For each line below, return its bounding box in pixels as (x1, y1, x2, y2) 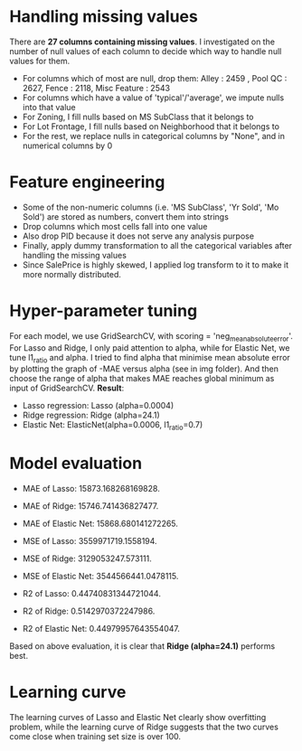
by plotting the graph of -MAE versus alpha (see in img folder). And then (9, 363, 278, 374)
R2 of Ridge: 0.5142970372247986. (22, 605, 156, 616)
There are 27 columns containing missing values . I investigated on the (9, 36, 276, 47)
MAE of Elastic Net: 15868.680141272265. (22, 518, 179, 530)
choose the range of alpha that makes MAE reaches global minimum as (9, 373, 275, 384)
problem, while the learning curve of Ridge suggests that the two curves (9, 721, 278, 733)
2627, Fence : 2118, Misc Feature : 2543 (22, 82, 170, 93)
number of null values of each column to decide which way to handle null (9, 45, 282, 56)
